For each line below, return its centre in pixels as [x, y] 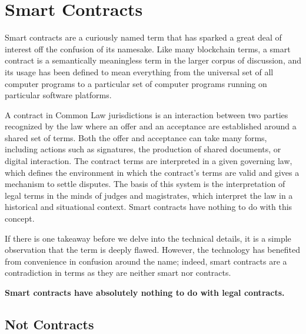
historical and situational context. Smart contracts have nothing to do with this [149, 207]
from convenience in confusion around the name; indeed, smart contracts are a [146, 261]
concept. [20, 218]
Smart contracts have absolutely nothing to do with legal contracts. [145, 292]
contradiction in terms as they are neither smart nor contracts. [118, 273]
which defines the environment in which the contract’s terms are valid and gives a [152, 172]
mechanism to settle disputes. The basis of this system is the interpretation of [145, 184]
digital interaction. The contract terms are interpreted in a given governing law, [149, 161]
